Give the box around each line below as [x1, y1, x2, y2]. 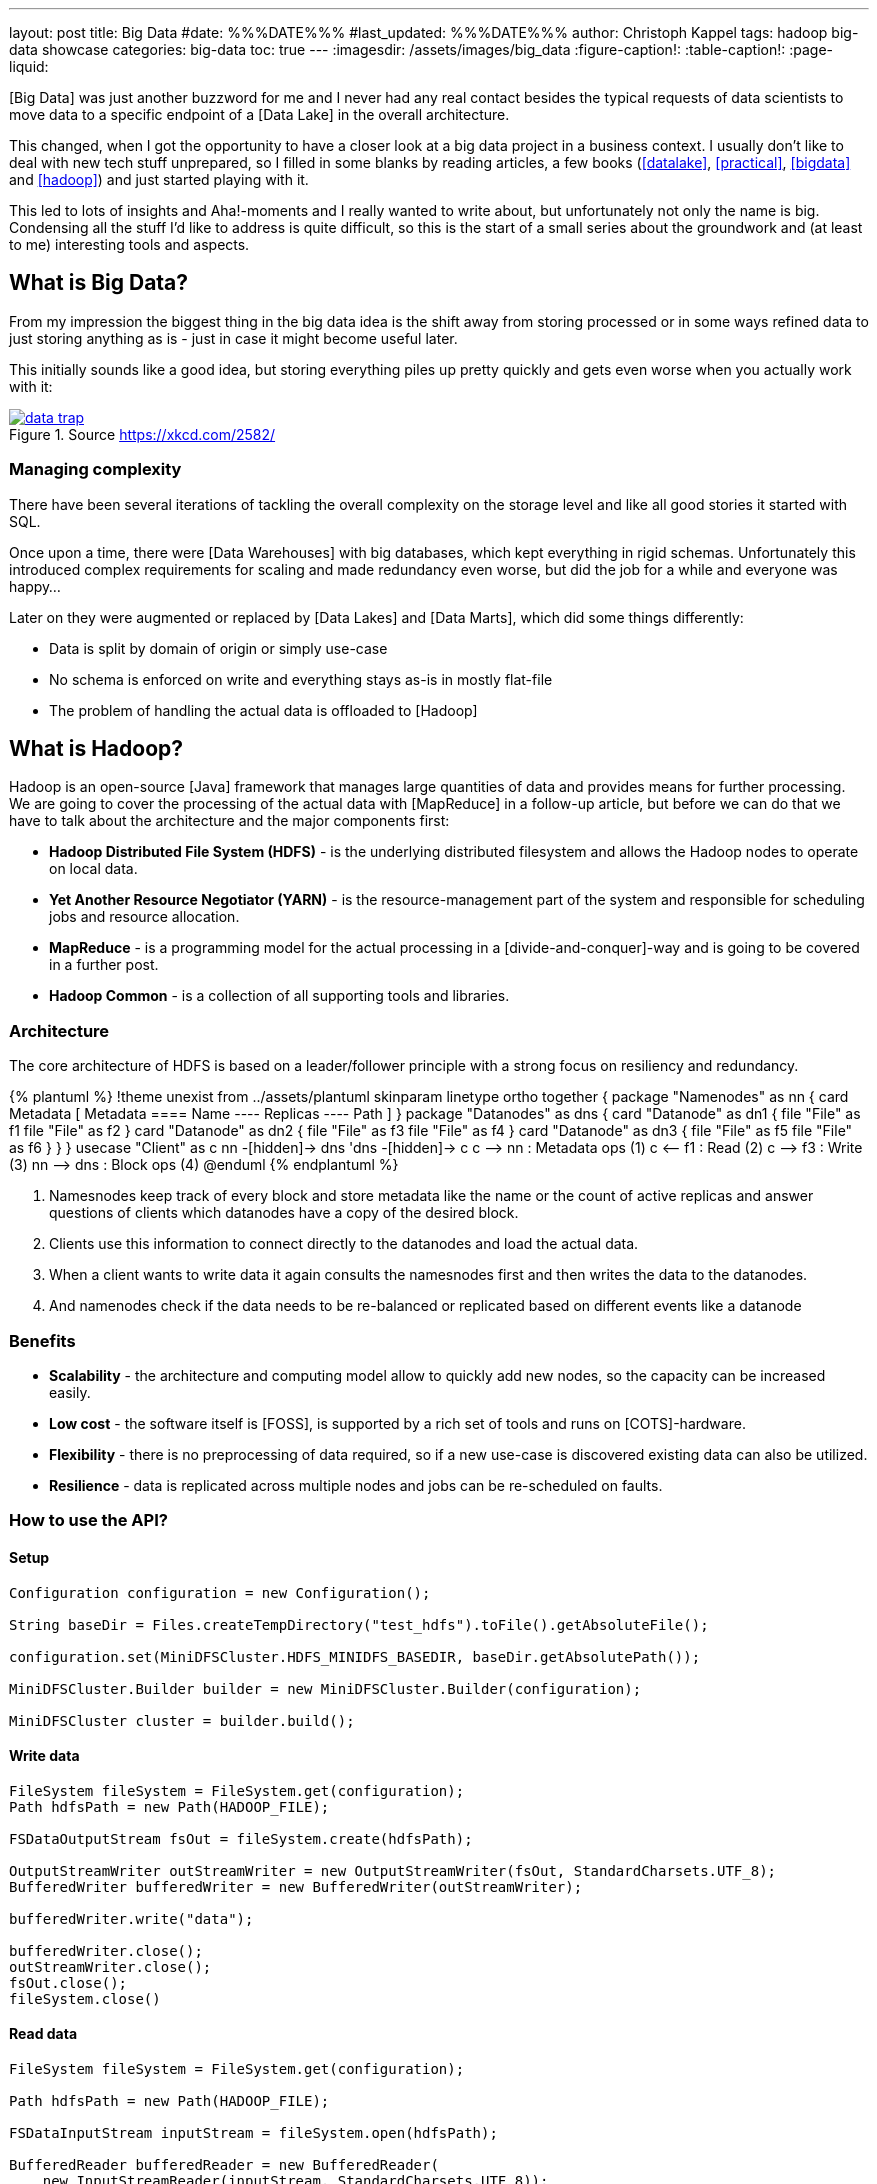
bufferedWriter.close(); [9, 1942, 203, 1959]
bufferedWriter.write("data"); [9, 1910, 254, 1927]
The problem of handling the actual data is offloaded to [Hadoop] [49, 701, 478, 719]
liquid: [9, 58, 49, 75]
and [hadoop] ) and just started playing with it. [9, 171, 309, 188]
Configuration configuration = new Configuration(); [9, 1584, 431, 1601]
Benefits [9, 1330, 76, 1351]
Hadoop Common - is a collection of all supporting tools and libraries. [49, 987, 510, 1005]
